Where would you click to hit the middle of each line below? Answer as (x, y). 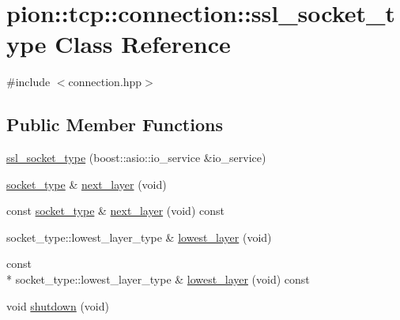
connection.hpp (105, 82)
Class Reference (143, 44)
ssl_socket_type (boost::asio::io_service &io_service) (136, 158)
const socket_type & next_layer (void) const (115, 211)
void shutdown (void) (58, 305)
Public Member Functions (115, 124)
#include (28, 82)
